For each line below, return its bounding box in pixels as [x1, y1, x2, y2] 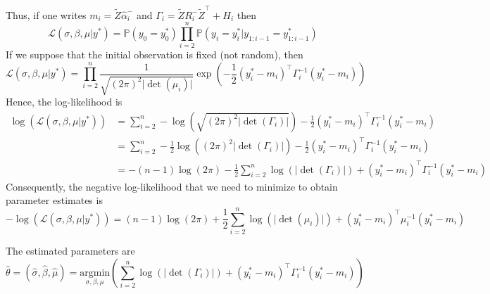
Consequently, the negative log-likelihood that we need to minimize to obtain [6, 179, 338, 193]
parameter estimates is [6, 193, 103, 207]
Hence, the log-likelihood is [6, 94, 122, 109]
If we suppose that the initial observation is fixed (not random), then [6, 47, 303, 62]
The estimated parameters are [6, 243, 135, 258]
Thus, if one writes [6, 7, 87, 22]
